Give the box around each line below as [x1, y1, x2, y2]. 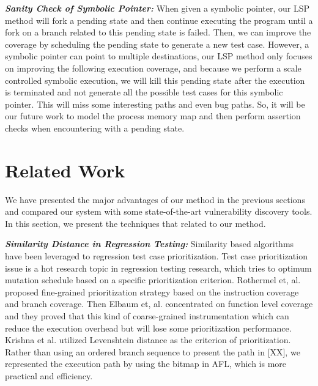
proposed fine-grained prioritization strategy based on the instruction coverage [5, 285, 299, 298]
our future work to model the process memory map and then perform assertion [5, 109, 301, 122]
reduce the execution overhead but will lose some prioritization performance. [5, 321, 292, 334]
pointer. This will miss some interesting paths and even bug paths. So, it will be [5, 97, 305, 110]
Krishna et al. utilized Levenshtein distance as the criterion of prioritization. [5, 333, 291, 346]
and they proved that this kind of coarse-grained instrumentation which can [5, 310, 289, 322]
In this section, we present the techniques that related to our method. [5, 217, 266, 229]
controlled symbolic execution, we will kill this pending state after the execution [5, 73, 305, 86]
